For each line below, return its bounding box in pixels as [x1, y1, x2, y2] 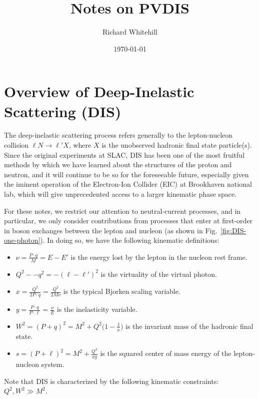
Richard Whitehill [102, 27, 157, 37]
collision [4, 140, 29, 150]
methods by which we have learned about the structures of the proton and [4, 159, 232, 170]
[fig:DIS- [220, 225, 246, 235]
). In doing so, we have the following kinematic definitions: [40, 235, 219, 245]
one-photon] [4, 235, 40, 245]
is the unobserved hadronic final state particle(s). [101, 140, 252, 150]
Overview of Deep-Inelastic [4, 81, 194, 102]
